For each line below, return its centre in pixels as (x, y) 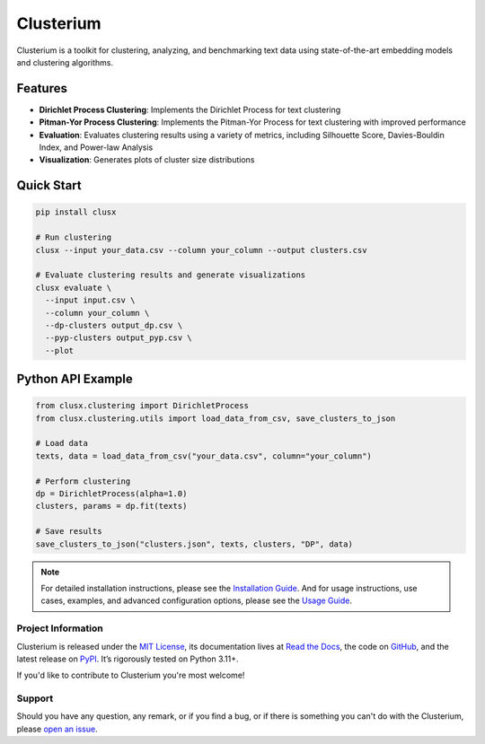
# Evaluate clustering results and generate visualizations (171, 275)
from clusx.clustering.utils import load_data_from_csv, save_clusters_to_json (216, 418)
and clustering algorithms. (65, 62)
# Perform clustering (83, 481)
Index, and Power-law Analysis (96, 147)
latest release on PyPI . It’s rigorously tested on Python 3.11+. (128, 659)
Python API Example (75, 379)
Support (35, 698)
